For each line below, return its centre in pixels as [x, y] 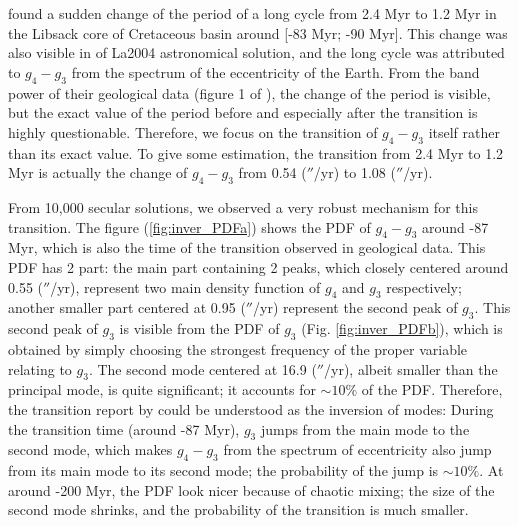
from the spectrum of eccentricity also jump [357, 449]
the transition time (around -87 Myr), [124, 428]
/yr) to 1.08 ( [354, 172]
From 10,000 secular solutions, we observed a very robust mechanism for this [243, 206]
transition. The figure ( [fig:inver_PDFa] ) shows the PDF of [189, 226]
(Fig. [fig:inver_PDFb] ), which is [402, 328]
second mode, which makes [90, 449]
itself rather [464, 131]
